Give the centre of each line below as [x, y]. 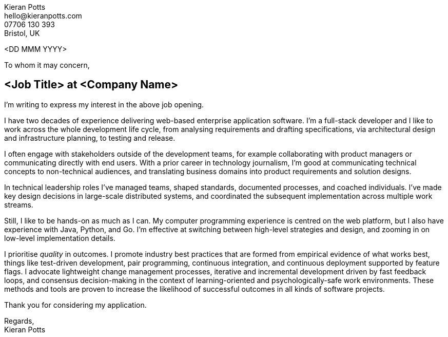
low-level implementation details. [60, 238]
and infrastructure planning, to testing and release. [90, 138]
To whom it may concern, [47, 65]
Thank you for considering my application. [75, 305]
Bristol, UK [22, 33]
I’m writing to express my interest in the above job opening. [104, 104]
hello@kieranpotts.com [43, 16]
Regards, [19, 321]
